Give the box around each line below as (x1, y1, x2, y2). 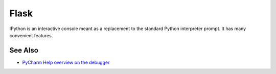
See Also (9, 46, 38, 55)
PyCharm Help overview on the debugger (22, 59, 110, 65)
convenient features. (9, 32, 53, 38)
